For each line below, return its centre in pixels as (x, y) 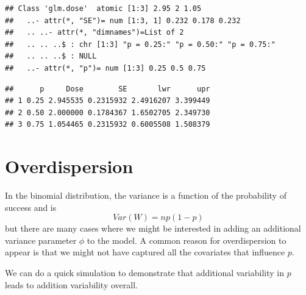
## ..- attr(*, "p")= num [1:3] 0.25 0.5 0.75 (105, 68)
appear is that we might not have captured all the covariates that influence (145, 252)
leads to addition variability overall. (71, 284)
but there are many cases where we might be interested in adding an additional (153, 228)
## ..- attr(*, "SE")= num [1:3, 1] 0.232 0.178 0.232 (123, 20)
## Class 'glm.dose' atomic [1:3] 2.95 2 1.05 (103, 9)
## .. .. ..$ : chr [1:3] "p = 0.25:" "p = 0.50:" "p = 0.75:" (140, 44)
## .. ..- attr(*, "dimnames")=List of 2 (94, 33)
